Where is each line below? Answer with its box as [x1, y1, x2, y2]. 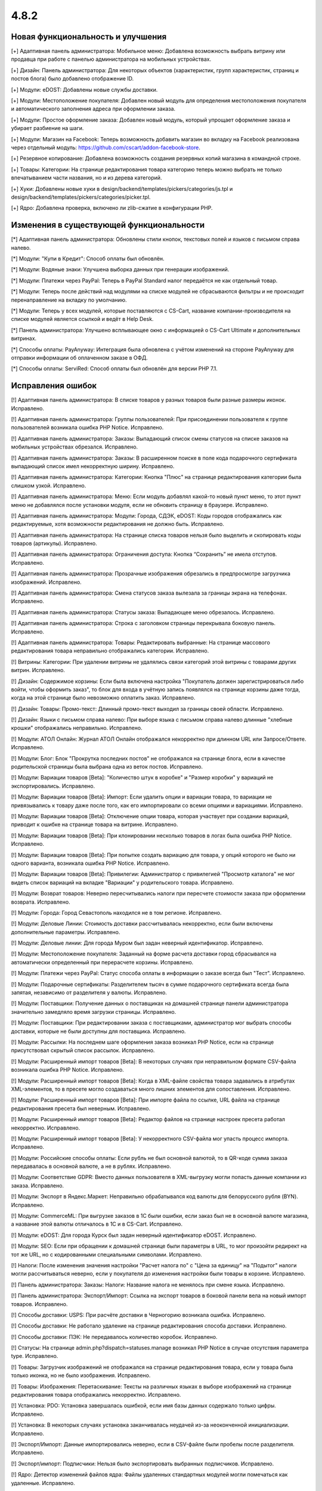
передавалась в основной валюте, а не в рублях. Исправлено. [11, 1163, 171, 1170]
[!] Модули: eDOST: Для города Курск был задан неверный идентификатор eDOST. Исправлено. [11, 1232, 257, 1239]
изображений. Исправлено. [11, 579, 82, 586]
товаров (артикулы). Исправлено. [11, 540, 98, 547]
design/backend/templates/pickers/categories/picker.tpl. [11, 193, 151, 200]
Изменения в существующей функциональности [11, 220, 205, 230]
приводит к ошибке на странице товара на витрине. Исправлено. [11, 821, 178, 828]
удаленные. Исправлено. [11, 1479, 75, 1486]
